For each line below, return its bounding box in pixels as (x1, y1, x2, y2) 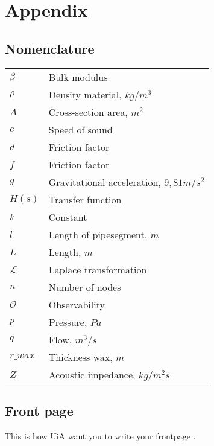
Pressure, (48, 314, 87, 329)
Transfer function (48, 192, 122, 206)
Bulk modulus (48, 69, 108, 84)
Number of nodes (48, 279, 121, 294)
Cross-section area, (48, 104, 128, 119)
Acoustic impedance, (48, 367, 136, 381)
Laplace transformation (48, 262, 147, 276)
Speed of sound (48, 122, 113, 136)
